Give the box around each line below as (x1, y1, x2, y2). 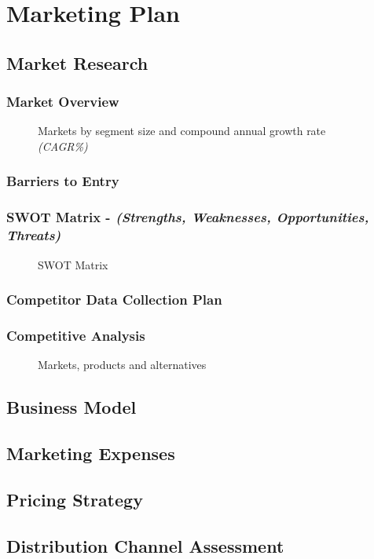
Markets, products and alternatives (38, 356, 207, 373)
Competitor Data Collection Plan (6, 290, 222, 309)
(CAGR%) (38, 137, 88, 154)
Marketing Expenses (6, 440, 175, 465)
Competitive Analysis (6, 325, 145, 345)
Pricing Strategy (6, 487, 143, 511)
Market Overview (6, 92, 119, 111)
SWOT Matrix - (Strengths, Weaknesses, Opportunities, (6, 207, 369, 227)
